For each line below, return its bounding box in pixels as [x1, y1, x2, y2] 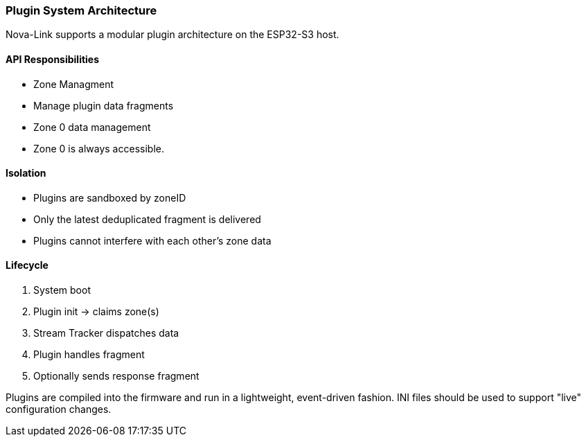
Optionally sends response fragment [33, 370, 199, 382]
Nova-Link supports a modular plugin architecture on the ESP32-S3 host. [6, 28, 339, 41]
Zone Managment [33, 78, 114, 90]
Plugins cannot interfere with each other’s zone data [33, 234, 272, 247]
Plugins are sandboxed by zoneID [33, 191, 186, 204]
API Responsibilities [6, 53, 100, 65]
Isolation [6, 167, 46, 179]
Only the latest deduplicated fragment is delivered [33, 213, 261, 225]
